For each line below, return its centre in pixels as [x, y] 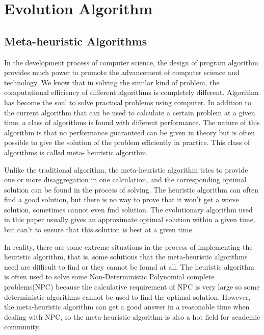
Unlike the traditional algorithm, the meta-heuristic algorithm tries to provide [126, 169]
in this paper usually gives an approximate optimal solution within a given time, [130, 219]
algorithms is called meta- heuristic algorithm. [76, 152]
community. [22, 327]
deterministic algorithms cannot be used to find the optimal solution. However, [127, 296]
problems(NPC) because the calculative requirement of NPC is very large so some [132, 287]
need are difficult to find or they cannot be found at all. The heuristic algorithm [129, 266]
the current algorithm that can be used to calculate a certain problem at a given [130, 112]
